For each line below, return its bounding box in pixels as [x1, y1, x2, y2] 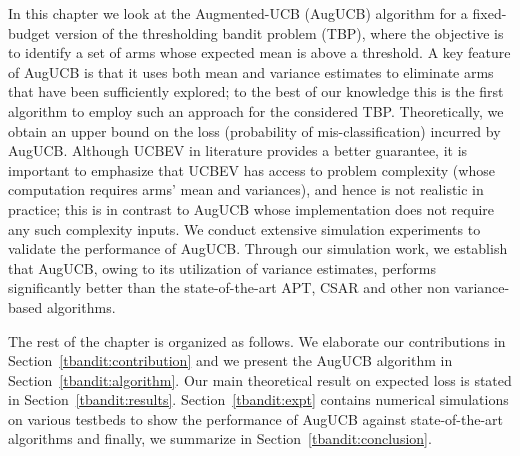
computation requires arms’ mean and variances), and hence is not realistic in [8, 179, 484, 200]
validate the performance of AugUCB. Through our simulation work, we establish [8, 238, 508, 259]
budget [8, 22, 51, 43]
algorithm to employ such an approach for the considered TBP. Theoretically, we [8, 100, 504, 121]
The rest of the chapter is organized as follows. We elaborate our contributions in [8, 330, 506, 351]
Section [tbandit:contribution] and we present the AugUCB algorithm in [8, 350, 453, 371]
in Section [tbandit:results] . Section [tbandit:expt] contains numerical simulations [8, 389, 509, 410]
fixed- [472, 3, 507, 23]
